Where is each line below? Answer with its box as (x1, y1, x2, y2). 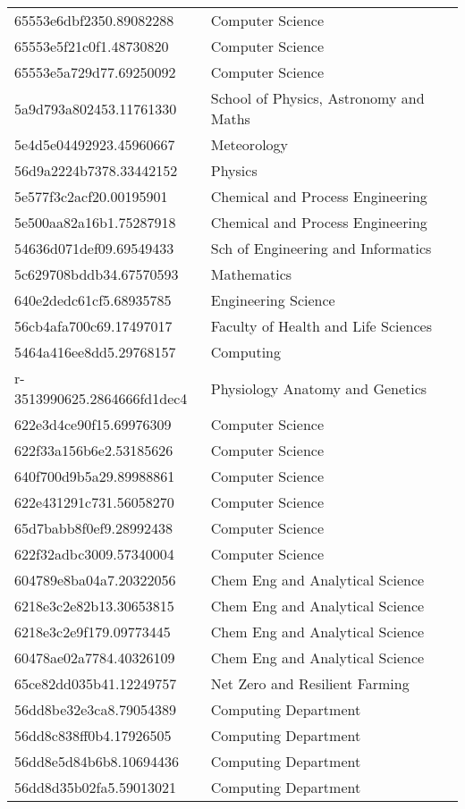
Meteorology (210, 134, 289, 155)
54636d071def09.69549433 (14, 238, 174, 258)
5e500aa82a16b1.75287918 (14, 212, 176, 232)
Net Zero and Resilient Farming (210, 673, 410, 694)
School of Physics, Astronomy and (210, 88, 425, 108)
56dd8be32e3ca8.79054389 (14, 699, 176, 720)
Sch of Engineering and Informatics (210, 238, 432, 258)
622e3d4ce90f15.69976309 (14, 414, 172, 434)
